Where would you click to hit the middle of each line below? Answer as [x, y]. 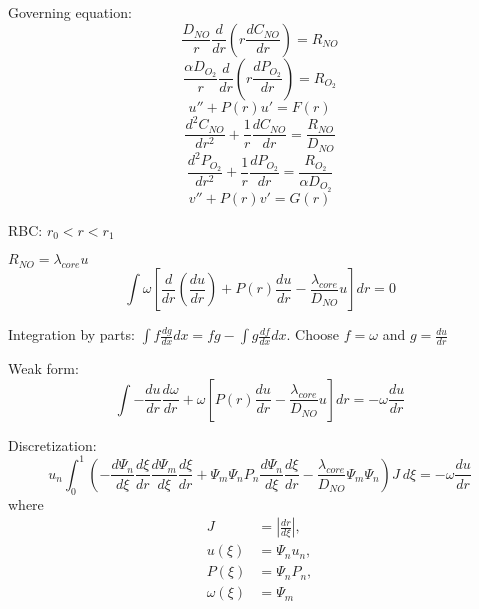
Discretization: [52, 444]
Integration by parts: [71, 334]
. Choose [313, 334]
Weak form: [43, 368]
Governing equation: [70, 12]
